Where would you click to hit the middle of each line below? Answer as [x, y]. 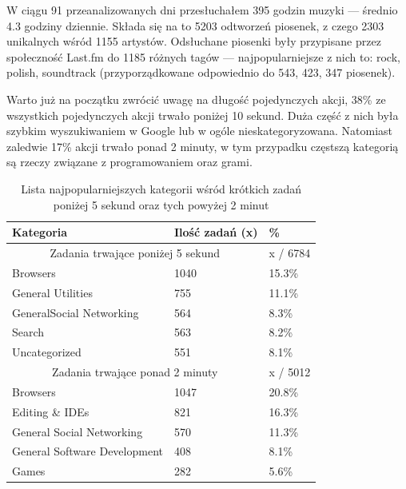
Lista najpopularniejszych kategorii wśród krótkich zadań [161, 188]
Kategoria [40, 232]
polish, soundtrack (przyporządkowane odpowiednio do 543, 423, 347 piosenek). [201, 72]
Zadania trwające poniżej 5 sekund [135, 252]
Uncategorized [47, 352]
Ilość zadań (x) [216, 232]
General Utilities [52, 292]
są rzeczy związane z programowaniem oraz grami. [129, 162]
